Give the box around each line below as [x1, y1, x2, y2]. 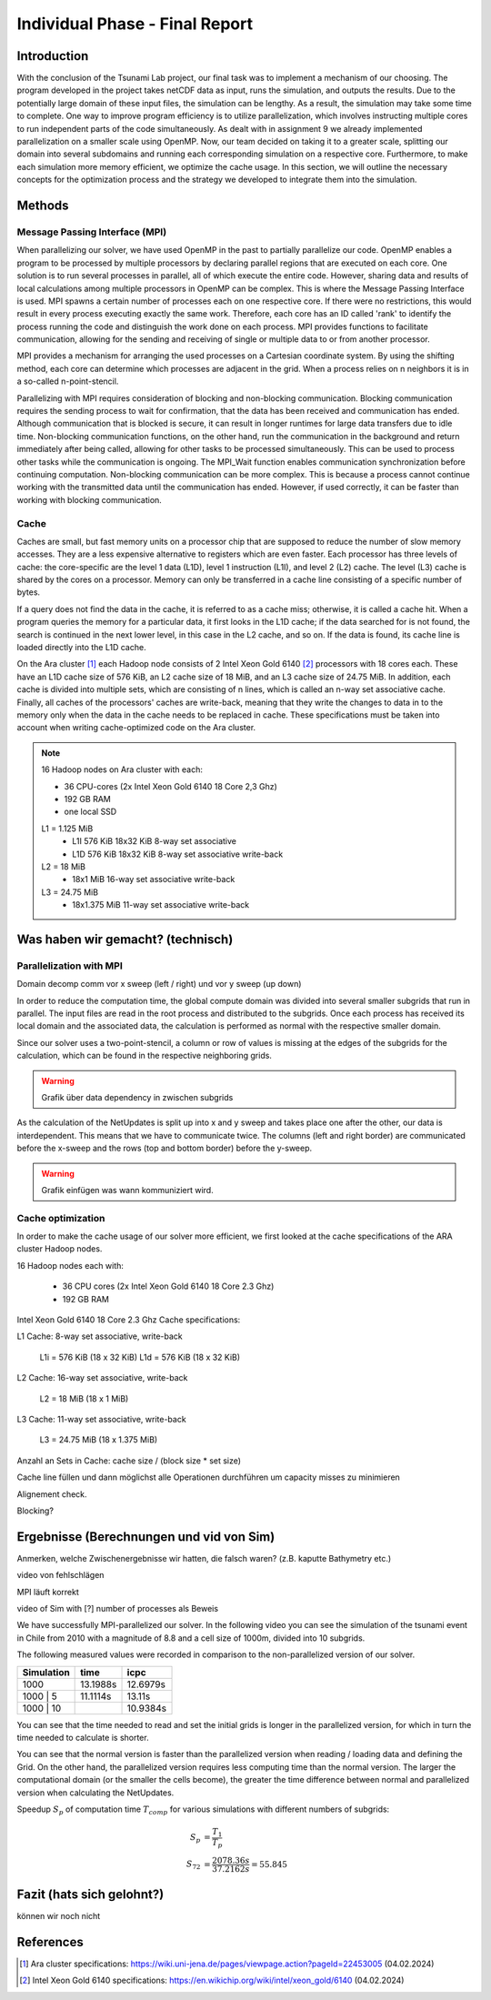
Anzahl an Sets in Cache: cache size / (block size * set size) [16, 1455, 241, 1466]
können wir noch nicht [16, 1911, 101, 1922]
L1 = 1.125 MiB [41, 823, 94, 834]
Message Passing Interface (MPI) [16, 226, 167, 238]
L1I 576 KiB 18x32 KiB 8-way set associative [72, 836, 236, 847]
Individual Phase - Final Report [16, 14, 254, 34]
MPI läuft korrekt [16, 1586, 79, 1597]
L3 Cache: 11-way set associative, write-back [16, 1413, 186, 1424]
